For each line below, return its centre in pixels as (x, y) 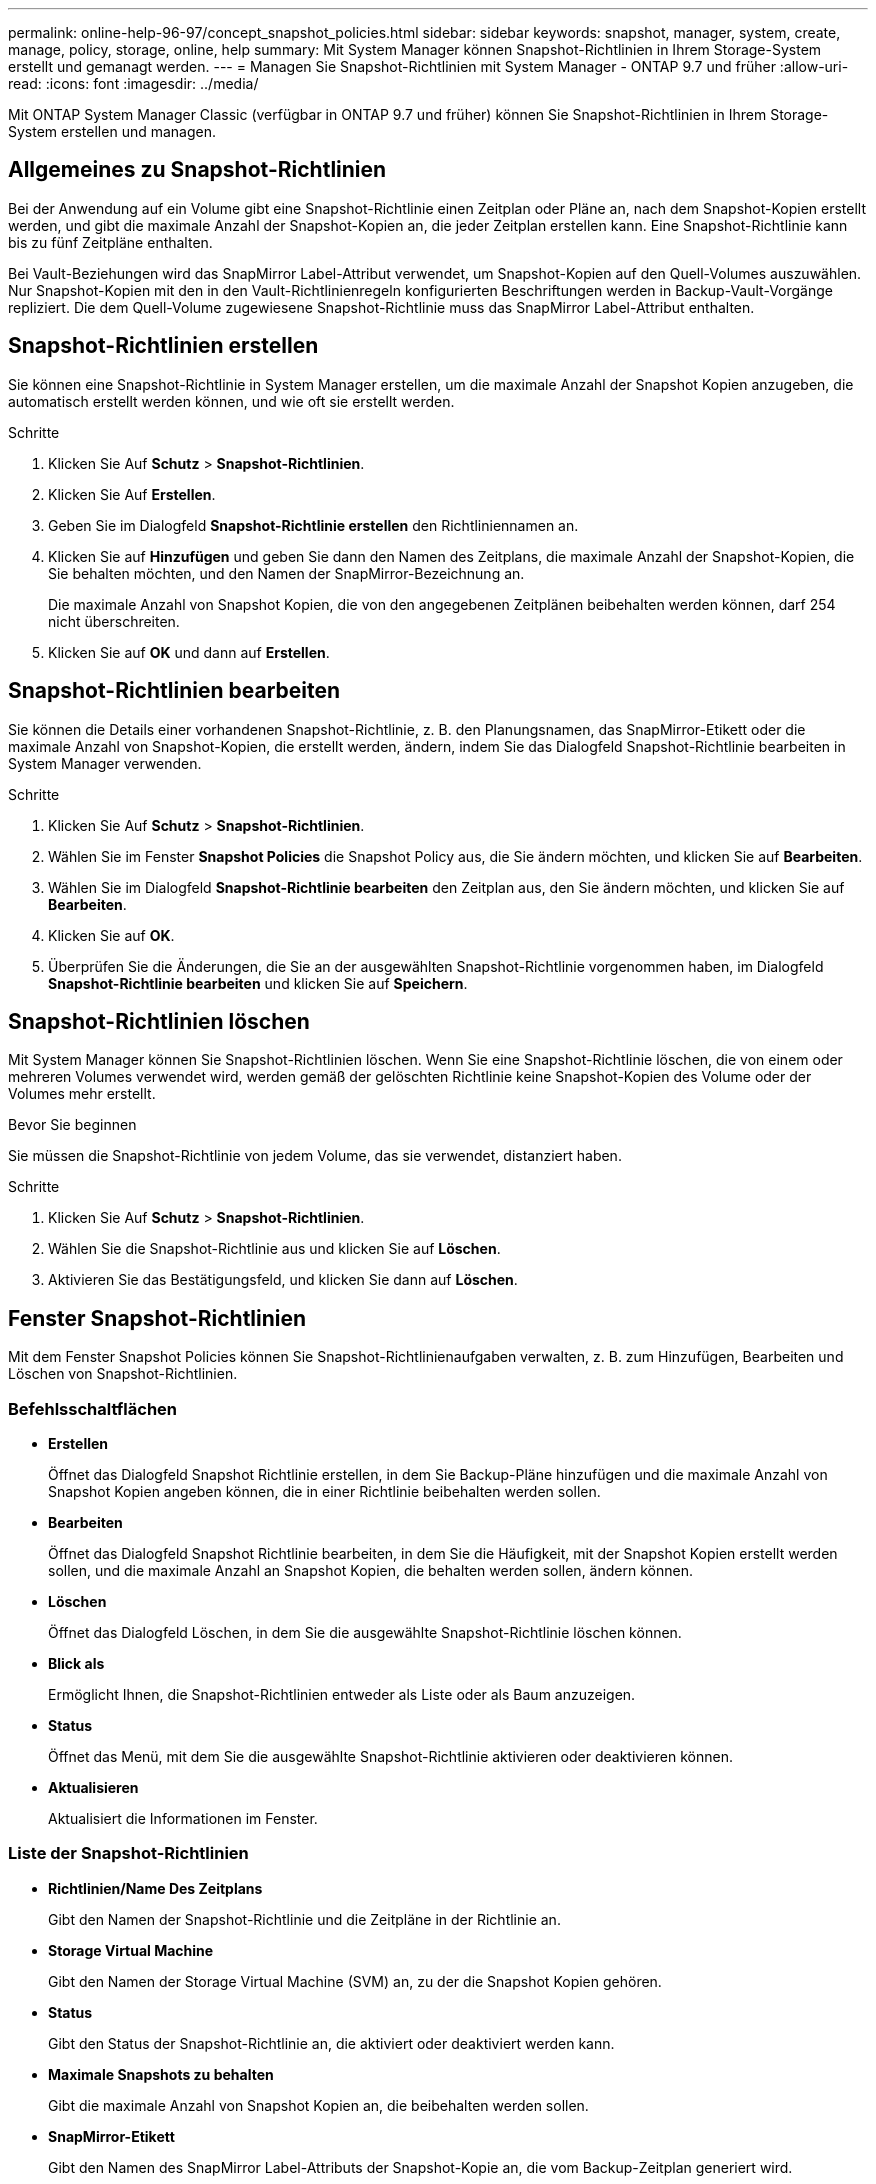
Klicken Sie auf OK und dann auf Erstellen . (189, 652)
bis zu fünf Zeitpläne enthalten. (110, 242)
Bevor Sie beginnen (72, 1125)
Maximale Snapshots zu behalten (161, 2074)
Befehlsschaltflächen (93, 1408)
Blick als (76, 1663)
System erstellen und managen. (112, 131)
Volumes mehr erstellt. (82, 1094)
